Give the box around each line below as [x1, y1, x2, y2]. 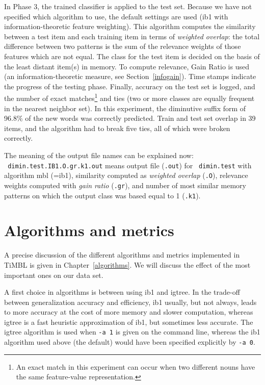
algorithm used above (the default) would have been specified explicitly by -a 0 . [4, 337, 255, 347]
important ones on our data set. [4, 269, 103, 280]
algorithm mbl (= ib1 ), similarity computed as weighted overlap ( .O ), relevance [4, 170, 248, 181]
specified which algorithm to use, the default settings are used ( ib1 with [4, 11, 228, 21]
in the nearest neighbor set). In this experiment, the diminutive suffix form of [4, 102, 246, 113]
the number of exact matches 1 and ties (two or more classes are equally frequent [4, 91, 255, 103]
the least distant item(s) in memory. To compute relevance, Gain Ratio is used [4, 61, 249, 71]
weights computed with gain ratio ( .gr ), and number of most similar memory [4, 179, 246, 190]
